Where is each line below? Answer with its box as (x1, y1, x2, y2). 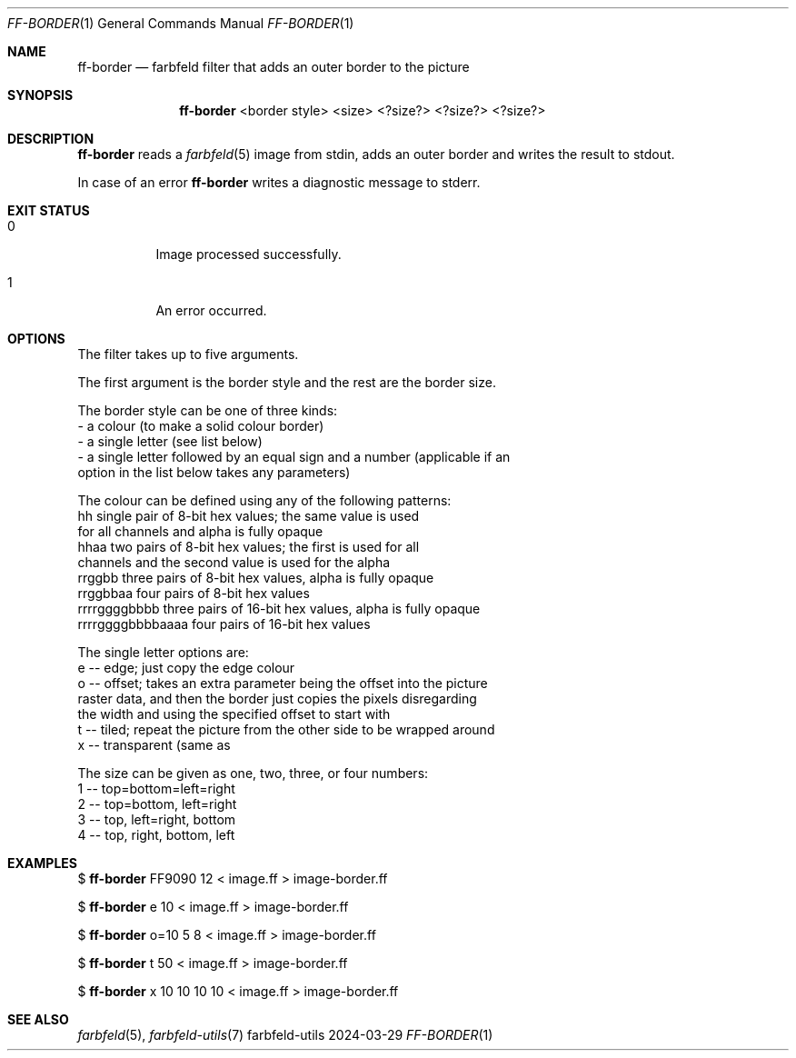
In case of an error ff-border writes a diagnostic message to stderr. (77, 175, 481, 190)
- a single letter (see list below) (77, 434, 263, 449)
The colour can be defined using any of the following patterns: (77, 493, 452, 508)
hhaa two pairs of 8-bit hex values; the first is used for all (77, 539, 420, 554)
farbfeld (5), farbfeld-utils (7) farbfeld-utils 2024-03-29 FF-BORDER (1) (77, 1027, 493, 1043)
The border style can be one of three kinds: (77, 403, 338, 418)
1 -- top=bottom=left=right (77, 781, 235, 796)
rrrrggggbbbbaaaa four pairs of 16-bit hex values (77, 616, 371, 632)
